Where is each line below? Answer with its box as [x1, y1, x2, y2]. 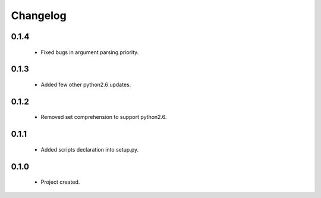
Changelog [11, 9, 67, 22]
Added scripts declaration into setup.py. [40, 146, 139, 153]
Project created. [40, 178, 80, 186]
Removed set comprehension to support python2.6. [40, 114, 167, 121]
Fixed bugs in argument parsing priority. [40, 48, 139, 56]
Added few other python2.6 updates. [40, 81, 131, 88]
